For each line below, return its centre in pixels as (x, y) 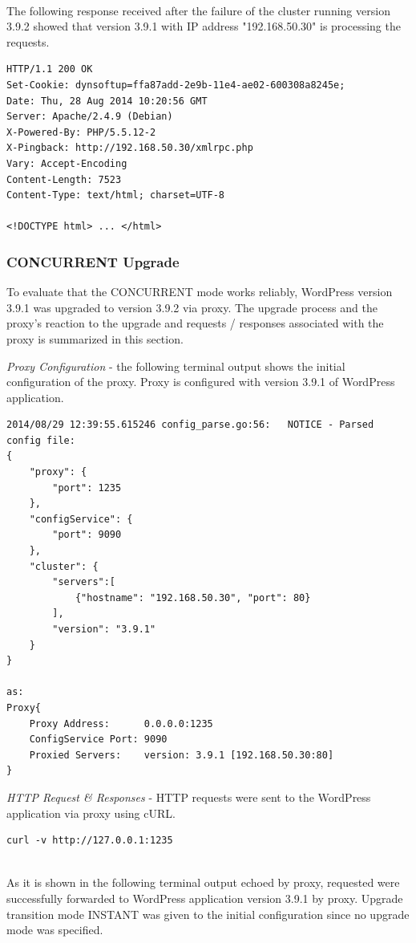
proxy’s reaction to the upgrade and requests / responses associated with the (195, 323)
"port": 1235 (87, 488)
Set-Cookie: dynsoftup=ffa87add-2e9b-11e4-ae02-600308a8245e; (176, 85)
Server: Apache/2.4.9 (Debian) (90, 117)
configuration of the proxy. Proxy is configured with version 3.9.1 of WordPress (201, 382)
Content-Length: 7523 (64, 179)
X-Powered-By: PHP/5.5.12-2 (81, 132)
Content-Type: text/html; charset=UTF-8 (116, 195)
